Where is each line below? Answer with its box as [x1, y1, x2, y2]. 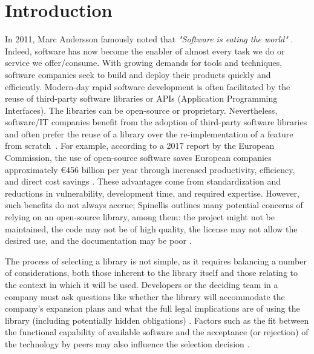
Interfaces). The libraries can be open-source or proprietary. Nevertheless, [5, 103, 278, 116]
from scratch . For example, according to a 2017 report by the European [5, 139, 275, 152]
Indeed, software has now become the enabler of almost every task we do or [5, 44, 285, 57]
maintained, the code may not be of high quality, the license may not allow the [5, 222, 298, 235]
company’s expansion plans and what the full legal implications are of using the [5, 302, 300, 315]
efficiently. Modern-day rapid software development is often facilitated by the [5, 80, 290, 93]
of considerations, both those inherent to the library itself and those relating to [5, 266, 298, 279]
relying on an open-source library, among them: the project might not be [5, 211, 275, 223]
